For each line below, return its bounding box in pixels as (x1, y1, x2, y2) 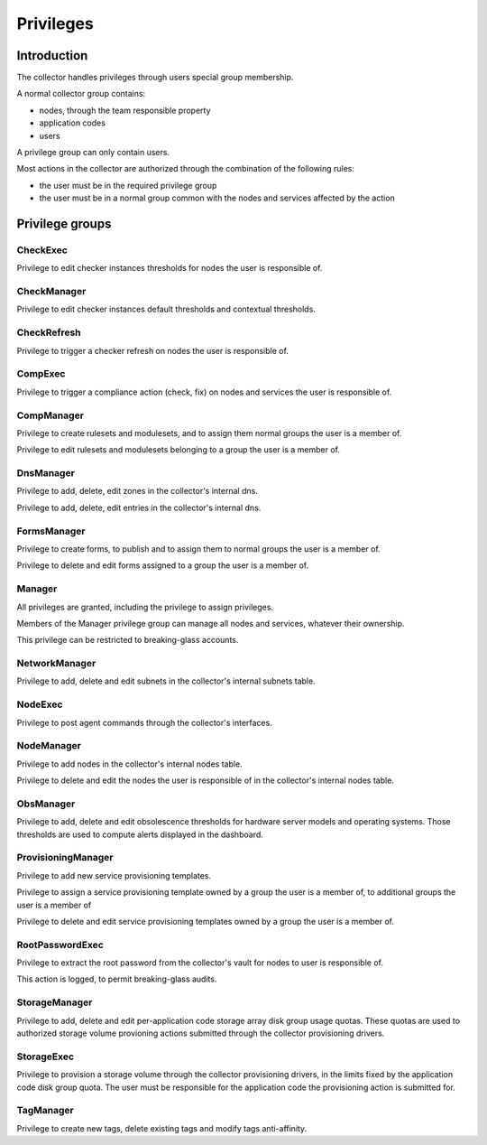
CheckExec (16, 244, 68, 256)
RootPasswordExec (16, 938, 104, 951)
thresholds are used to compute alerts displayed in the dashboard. (16, 829, 263, 840)
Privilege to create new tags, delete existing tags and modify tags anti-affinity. (16, 1122, 308, 1133)
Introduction (16, 48, 88, 63)
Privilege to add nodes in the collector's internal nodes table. (16, 759, 243, 769)
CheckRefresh (16, 326, 81, 339)
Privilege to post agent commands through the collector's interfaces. (16, 717, 272, 728)
